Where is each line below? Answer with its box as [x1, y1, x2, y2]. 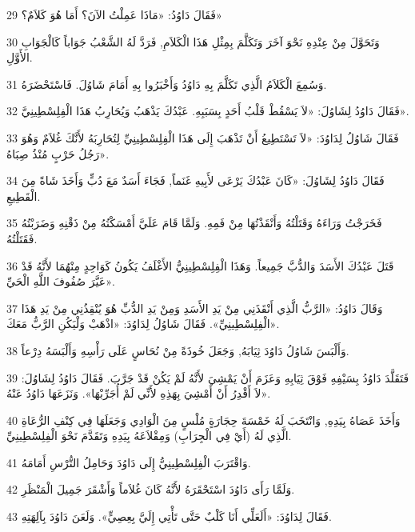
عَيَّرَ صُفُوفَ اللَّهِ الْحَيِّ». [6, 273, 115, 290]
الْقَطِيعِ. [6, 187, 41, 204]
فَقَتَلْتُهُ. [6, 230, 38, 246]
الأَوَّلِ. [6, 49, 33, 66]
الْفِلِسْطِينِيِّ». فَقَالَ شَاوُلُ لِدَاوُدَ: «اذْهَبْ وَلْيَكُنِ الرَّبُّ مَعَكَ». [6, 315, 280, 332]
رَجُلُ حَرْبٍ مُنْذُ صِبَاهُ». [6, 145, 110, 162]
